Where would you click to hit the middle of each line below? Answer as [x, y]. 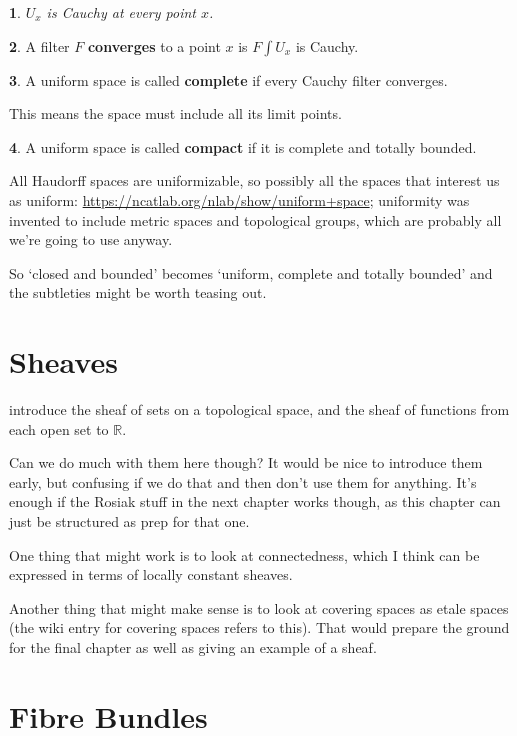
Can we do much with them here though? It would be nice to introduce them [246, 462]
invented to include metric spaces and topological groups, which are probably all [255, 219]
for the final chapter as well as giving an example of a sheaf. [193, 647]
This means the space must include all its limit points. [175, 113]
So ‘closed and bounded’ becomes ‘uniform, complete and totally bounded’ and [251, 272]
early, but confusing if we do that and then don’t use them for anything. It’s [243, 481]
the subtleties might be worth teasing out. [138, 292]
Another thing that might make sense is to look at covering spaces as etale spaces [259, 607]
